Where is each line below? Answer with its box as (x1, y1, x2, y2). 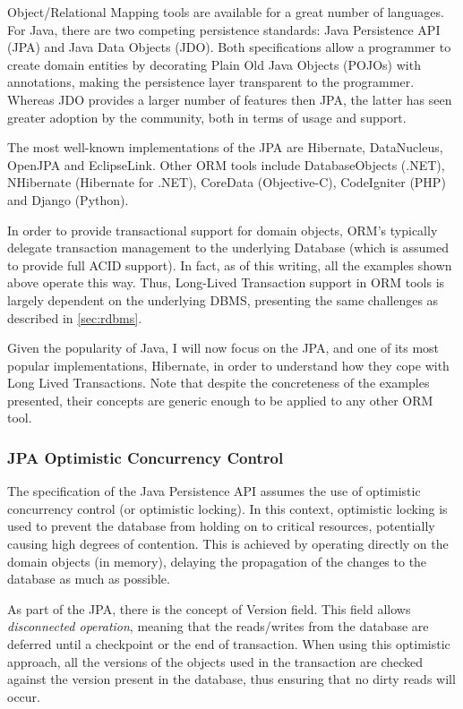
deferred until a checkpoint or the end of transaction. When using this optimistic (7, 635, 450, 653)
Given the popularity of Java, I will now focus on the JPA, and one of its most (7, 338, 440, 357)
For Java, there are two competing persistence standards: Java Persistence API (7, 20, 441, 38)
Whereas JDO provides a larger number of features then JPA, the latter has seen (7, 90, 452, 108)
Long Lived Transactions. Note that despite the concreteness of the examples (7, 373, 430, 392)
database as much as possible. (7, 569, 170, 588)
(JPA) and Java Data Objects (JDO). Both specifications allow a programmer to (7, 38, 451, 56)
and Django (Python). (7, 190, 129, 209)
